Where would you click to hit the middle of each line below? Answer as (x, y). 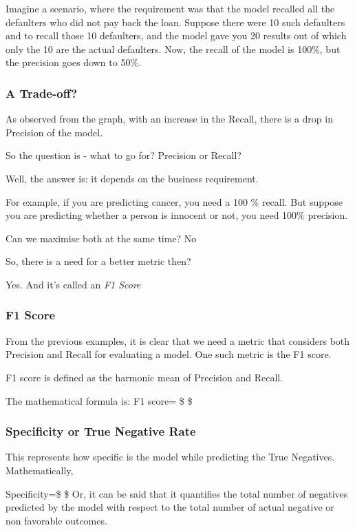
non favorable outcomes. (56, 520)
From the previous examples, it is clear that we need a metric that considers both (178, 340)
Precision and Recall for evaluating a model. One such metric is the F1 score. (169, 354)
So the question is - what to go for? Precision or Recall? (123, 155)
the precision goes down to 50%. (73, 62)
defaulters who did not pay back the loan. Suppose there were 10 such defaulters (175, 22)
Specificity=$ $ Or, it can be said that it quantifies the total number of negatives (177, 493)
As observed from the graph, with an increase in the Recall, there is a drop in (169, 119)
